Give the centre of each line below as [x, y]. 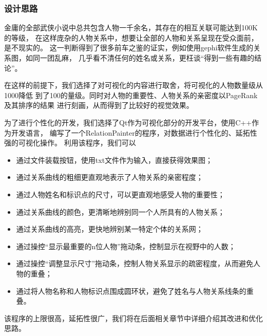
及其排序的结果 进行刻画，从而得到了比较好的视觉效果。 [99, 105]
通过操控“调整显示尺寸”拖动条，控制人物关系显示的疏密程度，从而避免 [135, 263]
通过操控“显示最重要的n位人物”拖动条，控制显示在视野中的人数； [126, 246]
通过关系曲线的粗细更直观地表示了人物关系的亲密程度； [110, 177]
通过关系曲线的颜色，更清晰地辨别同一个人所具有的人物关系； [120, 211]
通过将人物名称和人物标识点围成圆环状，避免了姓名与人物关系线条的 [131, 291]
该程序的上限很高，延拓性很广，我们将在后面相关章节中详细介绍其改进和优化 [133, 318]
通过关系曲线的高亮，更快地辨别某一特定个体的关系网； [110, 229]
